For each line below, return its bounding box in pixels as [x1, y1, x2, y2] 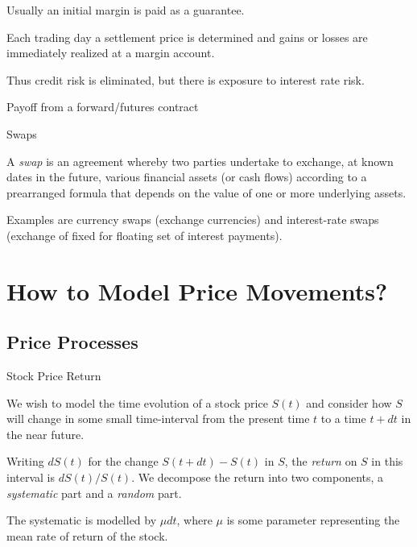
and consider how [306, 394, 392, 411]
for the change [88, 453, 159, 470]
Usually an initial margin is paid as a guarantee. [6, 2, 245, 18]
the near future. [6, 425, 85, 442]
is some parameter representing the [226, 512, 400, 528]
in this [371, 453, 403, 470]
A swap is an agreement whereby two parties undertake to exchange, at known [6, 152, 394, 169]
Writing [6, 453, 44, 470]
